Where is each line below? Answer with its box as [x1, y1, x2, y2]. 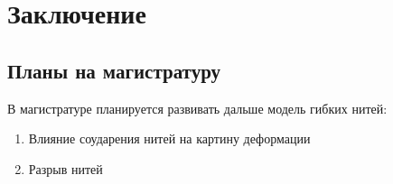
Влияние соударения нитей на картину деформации [28, 129, 311, 148]
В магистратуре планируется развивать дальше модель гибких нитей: [7, 98, 388, 117]
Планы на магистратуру [7, 56, 221, 84]
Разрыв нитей [28, 159, 103, 178]
